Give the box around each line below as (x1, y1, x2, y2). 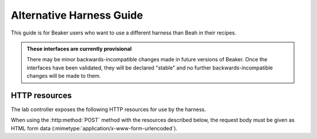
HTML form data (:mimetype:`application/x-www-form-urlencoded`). (11, 124, 178, 131)
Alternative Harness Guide (11, 9, 143, 22)
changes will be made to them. (26, 72, 101, 79)
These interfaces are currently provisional (26, 45, 132, 52)
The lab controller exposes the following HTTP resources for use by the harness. (11, 106, 207, 113)
